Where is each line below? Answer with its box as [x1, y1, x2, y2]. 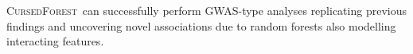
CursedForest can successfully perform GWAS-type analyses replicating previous [6, 2, 407, 18]
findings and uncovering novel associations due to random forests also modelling [6, 17, 396, 34]
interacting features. [6, 33, 104, 49]
